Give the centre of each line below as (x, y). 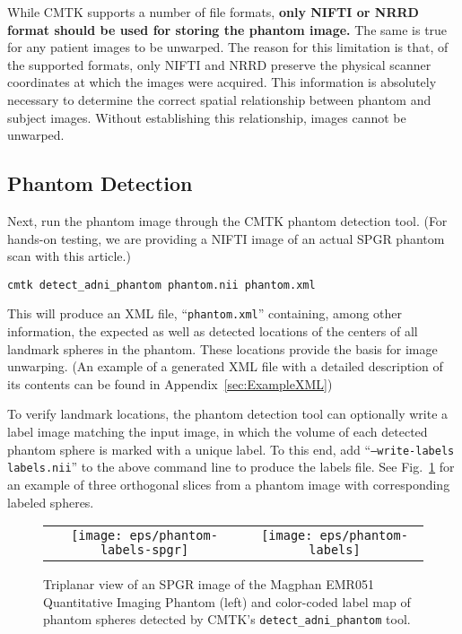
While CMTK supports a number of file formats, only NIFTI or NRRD (213, 12)
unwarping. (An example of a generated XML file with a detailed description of (225, 366)
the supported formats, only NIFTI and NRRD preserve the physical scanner (219, 64)
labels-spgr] (144, 550)
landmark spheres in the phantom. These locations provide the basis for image (222, 348)
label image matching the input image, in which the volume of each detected (218, 432)
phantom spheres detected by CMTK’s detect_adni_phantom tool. (227, 619)
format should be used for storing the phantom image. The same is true (227, 29)
